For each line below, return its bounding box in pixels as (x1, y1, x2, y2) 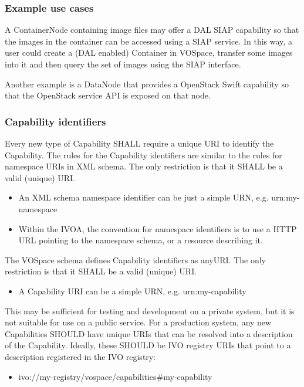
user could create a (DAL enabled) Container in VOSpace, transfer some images (5, 46, 293, 59)
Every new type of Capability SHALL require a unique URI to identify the (5, 137, 274, 149)
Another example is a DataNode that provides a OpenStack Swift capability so (5, 77, 289, 90)
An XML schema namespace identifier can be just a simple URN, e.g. (18, 191, 269, 203)
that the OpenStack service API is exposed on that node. (5, 89, 211, 101)
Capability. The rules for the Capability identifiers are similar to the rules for (5, 148, 282, 161)
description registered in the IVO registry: (5, 350, 156, 362)
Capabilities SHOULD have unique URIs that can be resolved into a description (5, 327, 293, 340)
